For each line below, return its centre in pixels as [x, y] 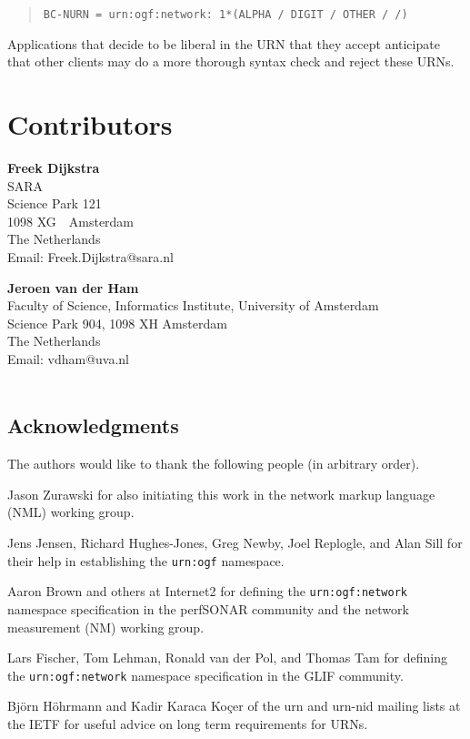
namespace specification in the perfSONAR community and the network [208, 608]
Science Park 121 [55, 203]
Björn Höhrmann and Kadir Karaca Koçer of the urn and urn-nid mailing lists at [234, 706]
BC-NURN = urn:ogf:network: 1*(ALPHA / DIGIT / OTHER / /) [225, 15]
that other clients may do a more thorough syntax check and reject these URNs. [231, 61]
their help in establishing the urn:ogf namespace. [146, 560]
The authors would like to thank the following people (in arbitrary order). [214, 464]
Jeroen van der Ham [73, 287]
